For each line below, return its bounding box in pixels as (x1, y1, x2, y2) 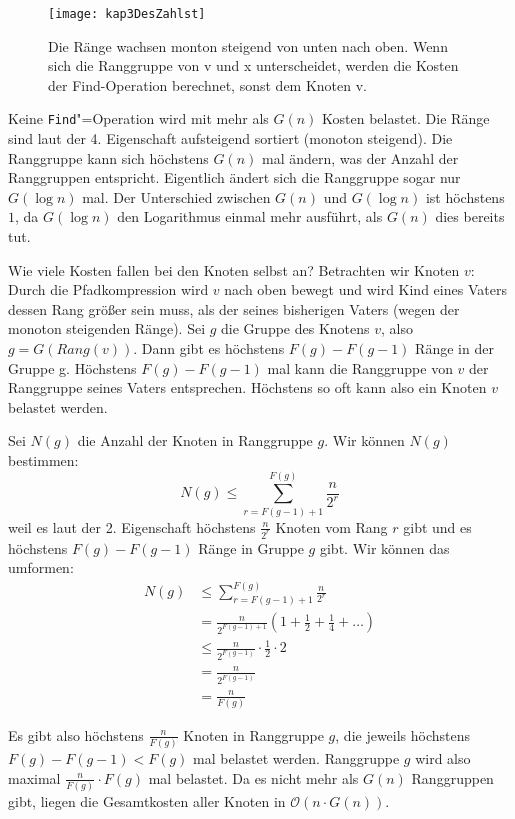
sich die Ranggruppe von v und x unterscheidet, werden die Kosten (48, 55, 459, 76)
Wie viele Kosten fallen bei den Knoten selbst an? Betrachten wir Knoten (8, 259, 460, 280)
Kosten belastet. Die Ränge (322, 108, 490, 129)
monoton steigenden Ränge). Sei (8, 318, 206, 339)
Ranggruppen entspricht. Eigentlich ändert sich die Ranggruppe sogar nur (8, 167, 461, 188)
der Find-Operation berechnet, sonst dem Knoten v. (48, 74, 367, 95)
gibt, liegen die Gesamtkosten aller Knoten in (8, 791, 286, 812)
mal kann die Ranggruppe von (267, 357, 453, 378)
